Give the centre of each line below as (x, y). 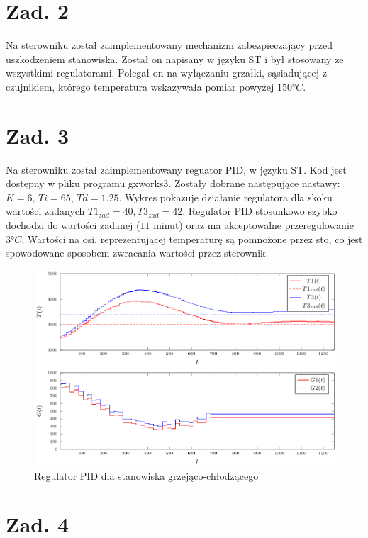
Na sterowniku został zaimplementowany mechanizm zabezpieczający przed (169, 45)
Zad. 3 (37, 135)
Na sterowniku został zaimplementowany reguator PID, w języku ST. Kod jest (176, 169)
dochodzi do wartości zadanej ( (73, 225)
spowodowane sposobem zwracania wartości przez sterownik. (137, 253)
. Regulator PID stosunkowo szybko (260, 211)
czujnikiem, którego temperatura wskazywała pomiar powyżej (140, 86)
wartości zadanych (45, 211)
